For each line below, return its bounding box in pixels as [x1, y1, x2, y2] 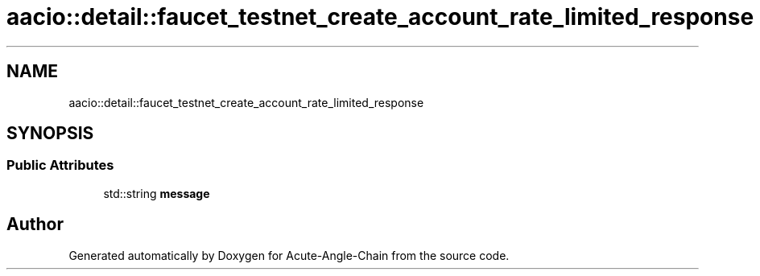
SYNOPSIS [6, 123, 94, 144]
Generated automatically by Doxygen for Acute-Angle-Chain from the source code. [68, 248, 510, 262]
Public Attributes [6, 157, 114, 174]
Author [6, 214, 64, 235]
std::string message [103, 186, 210, 200]
